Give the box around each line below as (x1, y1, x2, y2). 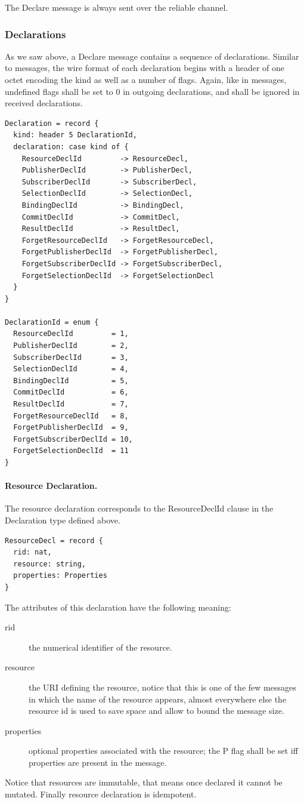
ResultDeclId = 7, (13, 400, 129, 409)
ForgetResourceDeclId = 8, (13, 411, 129, 420)
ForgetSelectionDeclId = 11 (13, 446, 129, 455)
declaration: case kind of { (13, 142, 129, 151)
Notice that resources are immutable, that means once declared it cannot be (5, 776, 283, 788)
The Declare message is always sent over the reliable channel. (5, 1, 228, 13)
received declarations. (5, 97, 83, 109)
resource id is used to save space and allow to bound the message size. (29, 704, 284, 717)
